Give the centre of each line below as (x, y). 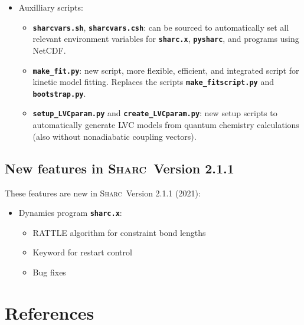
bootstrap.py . (59, 93)
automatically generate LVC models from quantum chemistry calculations (166, 125)
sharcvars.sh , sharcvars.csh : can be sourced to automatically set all (161, 27)
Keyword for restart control (82, 252)
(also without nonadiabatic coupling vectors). (115, 136)
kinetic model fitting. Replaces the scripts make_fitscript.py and (153, 82)
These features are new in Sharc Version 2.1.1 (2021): (103, 193)
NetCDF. (49, 50)
